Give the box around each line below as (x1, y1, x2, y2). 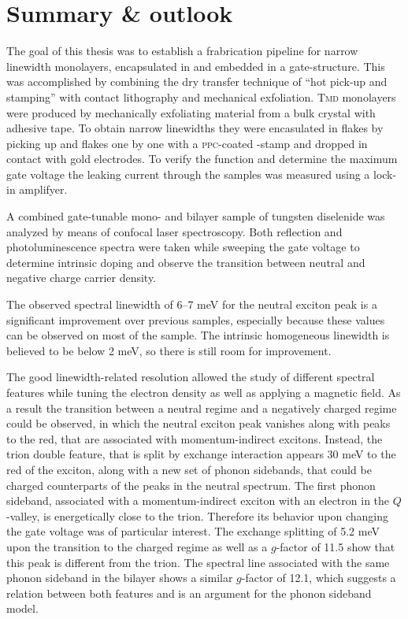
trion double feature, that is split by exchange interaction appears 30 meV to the (6, 446, 396, 462)
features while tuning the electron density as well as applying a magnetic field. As (6, 384, 401, 400)
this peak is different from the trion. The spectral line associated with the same (6, 554, 390, 570)
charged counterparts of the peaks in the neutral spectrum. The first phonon (6, 476, 376, 493)
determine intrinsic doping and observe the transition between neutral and (6, 254, 365, 270)
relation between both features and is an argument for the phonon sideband (6, 584, 372, 601)
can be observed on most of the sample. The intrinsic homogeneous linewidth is (6, 327, 390, 343)
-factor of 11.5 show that (276, 538, 395, 554)
